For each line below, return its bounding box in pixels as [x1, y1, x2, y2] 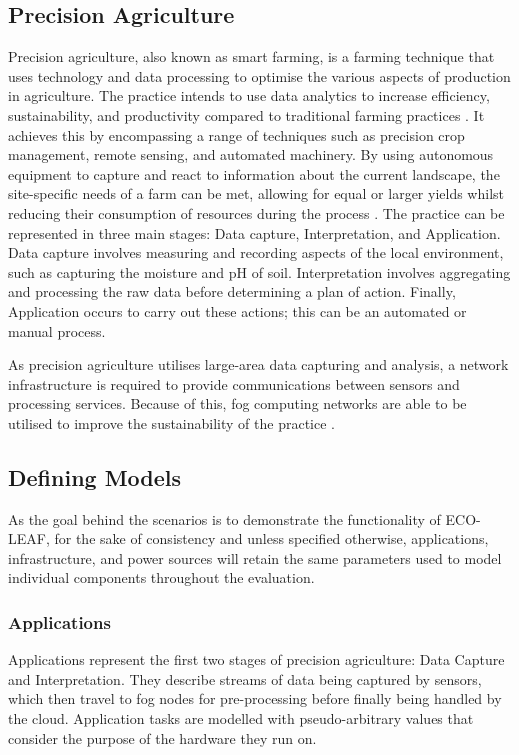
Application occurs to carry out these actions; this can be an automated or [8, 300, 467, 321]
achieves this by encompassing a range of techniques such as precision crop [8, 124, 465, 145]
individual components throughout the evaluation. [8, 567, 315, 588]
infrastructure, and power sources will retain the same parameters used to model [8, 547, 502, 568]
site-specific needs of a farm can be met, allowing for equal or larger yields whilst [8, 183, 504, 204]
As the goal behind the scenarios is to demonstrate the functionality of [8, 508, 441, 529]
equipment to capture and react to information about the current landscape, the [8, 163, 500, 184]
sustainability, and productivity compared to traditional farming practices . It [8, 104, 485, 125]
